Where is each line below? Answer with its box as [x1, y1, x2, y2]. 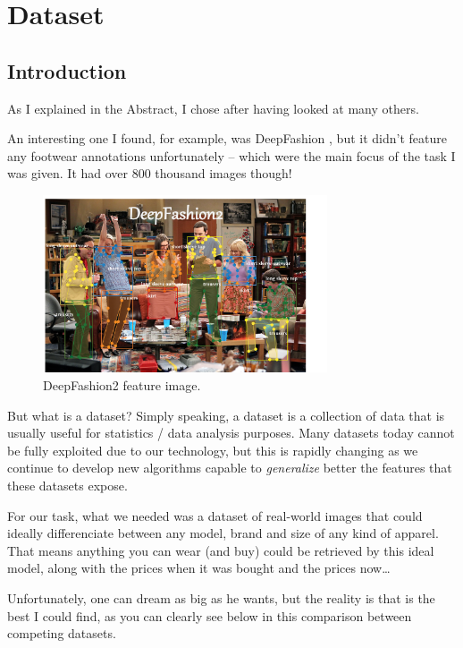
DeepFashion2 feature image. [43, 375, 201, 394]
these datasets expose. [7, 475, 128, 494]
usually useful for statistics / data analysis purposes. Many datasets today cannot [7, 423, 455, 442]
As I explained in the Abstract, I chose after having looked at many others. [7, 98, 419, 117]
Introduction [7, 56, 127, 84]
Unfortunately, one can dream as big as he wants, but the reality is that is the [7, 588, 435, 607]
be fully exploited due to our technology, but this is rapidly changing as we [7, 440, 418, 459]
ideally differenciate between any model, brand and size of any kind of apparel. [7, 524, 439, 542]
